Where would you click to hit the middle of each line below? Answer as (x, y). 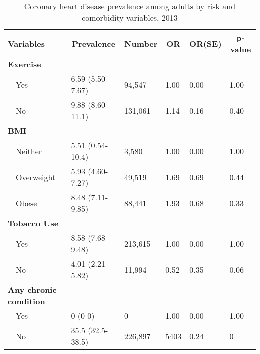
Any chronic (32, 290)
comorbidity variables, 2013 (130, 18)
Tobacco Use (33, 223)
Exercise (25, 64)
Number (141, 43)
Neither (29, 151)
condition (27, 301)
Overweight (36, 177)
